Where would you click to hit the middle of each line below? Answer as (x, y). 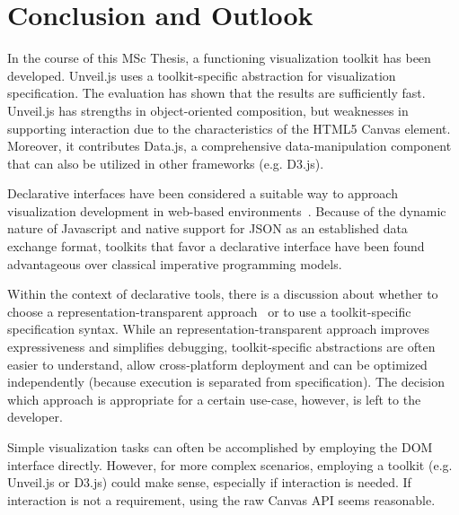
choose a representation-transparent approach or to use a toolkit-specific (209, 311)
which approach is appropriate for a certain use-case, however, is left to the (214, 399)
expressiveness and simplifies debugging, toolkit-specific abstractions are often (221, 347)
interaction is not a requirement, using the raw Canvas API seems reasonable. (221, 499)
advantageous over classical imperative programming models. (175, 263)
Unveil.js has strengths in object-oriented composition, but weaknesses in (208, 110)
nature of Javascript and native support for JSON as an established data (207, 228)
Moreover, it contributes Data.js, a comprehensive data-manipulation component (229, 146)
